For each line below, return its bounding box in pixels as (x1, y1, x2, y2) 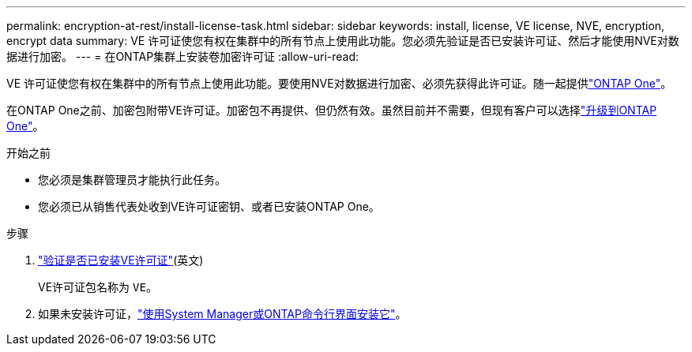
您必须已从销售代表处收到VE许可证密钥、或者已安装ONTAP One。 (38, 200, 380, 213)
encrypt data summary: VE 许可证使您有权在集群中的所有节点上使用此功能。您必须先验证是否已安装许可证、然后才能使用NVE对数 (6, 34, 679, 47)
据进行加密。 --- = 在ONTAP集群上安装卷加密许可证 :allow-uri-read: (6, 50, 359, 63)
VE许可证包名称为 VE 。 (38, 280, 157, 294)
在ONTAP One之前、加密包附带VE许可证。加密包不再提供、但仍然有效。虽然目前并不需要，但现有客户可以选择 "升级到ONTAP (6, 103, 657, 117)
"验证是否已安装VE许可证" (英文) (38, 253, 204, 267)
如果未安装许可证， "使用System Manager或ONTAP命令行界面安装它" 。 (38, 307, 407, 320)
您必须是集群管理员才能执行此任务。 (38, 173, 226, 186)
